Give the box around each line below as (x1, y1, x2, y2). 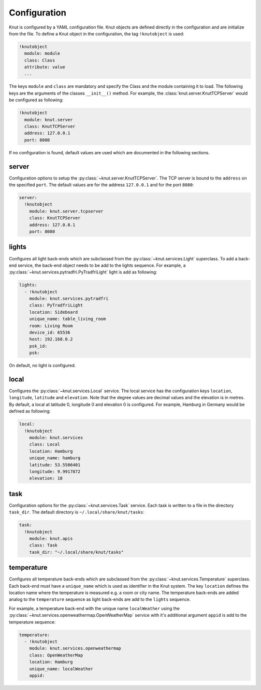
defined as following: (9, 408, 51, 414)
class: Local (29, 442, 60, 447)
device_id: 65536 (29, 330, 71, 336)
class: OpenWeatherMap (29, 652, 83, 658)
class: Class (24, 57, 55, 63)
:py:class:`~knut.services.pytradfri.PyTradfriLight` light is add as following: (9, 269, 157, 275)
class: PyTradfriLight (29, 303, 83, 308)
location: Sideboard (29, 309, 78, 315)
